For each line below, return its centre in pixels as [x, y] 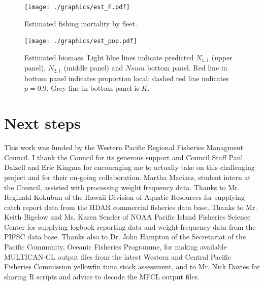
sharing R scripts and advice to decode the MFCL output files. [102, 276]
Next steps [42, 123]
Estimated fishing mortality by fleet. [81, 23]
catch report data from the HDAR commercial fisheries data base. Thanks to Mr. [131, 207]
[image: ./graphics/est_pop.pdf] [81, 41]
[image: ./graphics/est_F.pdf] [77, 7]
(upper [222, 57]
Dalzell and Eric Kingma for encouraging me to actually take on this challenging [129, 167]
